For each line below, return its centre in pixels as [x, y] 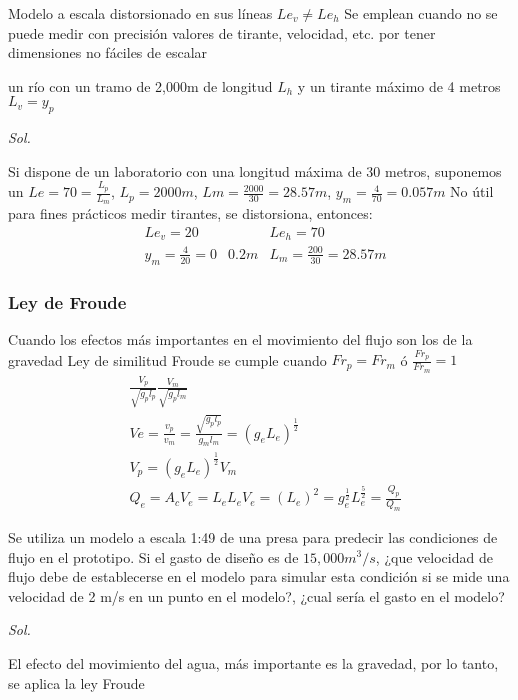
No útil [472, 191]
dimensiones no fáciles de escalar [108, 52]
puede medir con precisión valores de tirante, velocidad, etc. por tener [222, 32]
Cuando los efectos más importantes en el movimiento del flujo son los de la [240, 338]
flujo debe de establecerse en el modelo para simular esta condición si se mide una [259, 576]
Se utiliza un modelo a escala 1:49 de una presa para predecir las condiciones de [253, 536]
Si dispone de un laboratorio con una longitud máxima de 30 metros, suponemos [255, 170]
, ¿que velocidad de [434, 556]
